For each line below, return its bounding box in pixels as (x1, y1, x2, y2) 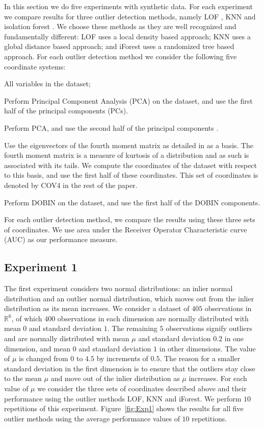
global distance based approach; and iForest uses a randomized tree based (4, 41, 234, 52)
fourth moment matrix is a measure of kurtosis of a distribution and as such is (4, 150, 249, 160)
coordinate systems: (4, 61, 66, 72)
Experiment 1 (4, 259, 77, 275)
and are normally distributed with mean (4, 333, 129, 344)
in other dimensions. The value (159, 343, 256, 353)
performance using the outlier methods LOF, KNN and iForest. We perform (4, 393, 242, 404)
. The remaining (107, 323, 157, 334)
